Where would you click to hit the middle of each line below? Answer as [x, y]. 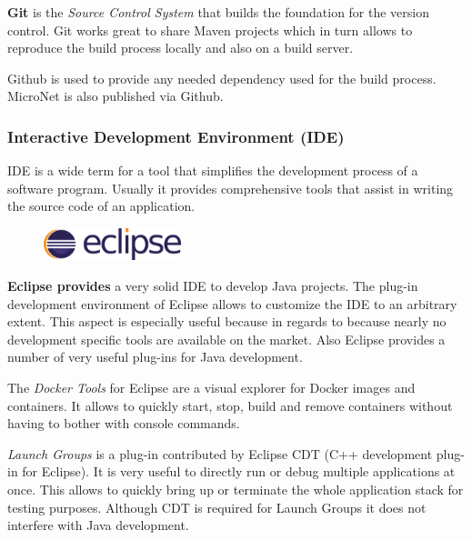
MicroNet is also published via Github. [115, 96]
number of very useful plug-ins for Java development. [155, 357]
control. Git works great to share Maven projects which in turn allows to [210, 30]
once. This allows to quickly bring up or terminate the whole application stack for [236, 490]
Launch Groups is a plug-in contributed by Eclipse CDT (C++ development [220, 453]
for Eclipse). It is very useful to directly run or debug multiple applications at [239, 471]
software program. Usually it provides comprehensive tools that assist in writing [231, 188]
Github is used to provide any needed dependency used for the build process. [222, 78]
